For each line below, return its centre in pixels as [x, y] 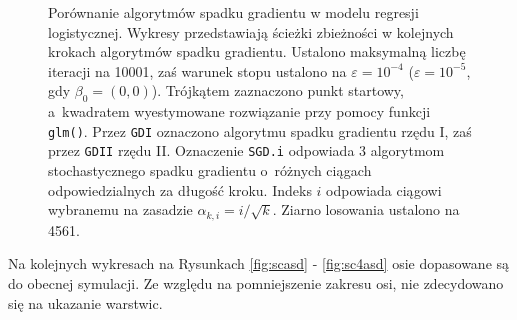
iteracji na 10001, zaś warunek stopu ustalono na [197, 70]
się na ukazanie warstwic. [85, 302]
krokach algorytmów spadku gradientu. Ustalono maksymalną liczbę [257, 51]
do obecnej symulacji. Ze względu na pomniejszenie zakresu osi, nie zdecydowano [256, 282]
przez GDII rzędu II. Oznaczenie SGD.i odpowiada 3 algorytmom [246, 150]
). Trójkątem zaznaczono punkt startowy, [277, 90]
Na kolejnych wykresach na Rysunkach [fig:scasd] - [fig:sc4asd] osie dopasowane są [259, 263]
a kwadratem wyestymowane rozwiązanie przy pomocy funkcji [239, 111]
